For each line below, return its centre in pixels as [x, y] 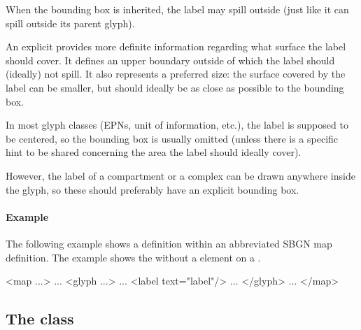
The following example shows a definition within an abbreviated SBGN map [169, 243]
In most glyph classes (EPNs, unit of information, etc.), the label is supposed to [177, 125]
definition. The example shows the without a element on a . [133, 257]
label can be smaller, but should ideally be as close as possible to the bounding [175, 87]
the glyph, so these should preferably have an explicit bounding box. [153, 189]
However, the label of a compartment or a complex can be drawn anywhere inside [180, 175]
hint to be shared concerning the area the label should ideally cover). [154, 152]
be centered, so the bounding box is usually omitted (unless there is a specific [172, 138]
